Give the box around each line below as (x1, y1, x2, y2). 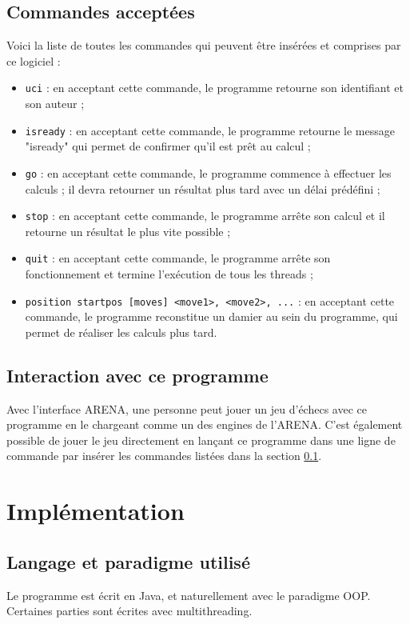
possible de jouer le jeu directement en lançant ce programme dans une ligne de (6, 431, 396, 448)
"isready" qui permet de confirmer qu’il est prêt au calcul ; (25, 138, 311, 154)
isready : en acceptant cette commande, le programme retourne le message (25, 122, 395, 138)
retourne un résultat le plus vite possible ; (25, 222, 231, 239)
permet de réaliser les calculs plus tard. (25, 323, 217, 340)
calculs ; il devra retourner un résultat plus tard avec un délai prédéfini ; (25, 180, 380, 197)
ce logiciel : (6, 52, 61, 69)
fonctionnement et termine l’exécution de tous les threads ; (25, 266, 313, 282)
